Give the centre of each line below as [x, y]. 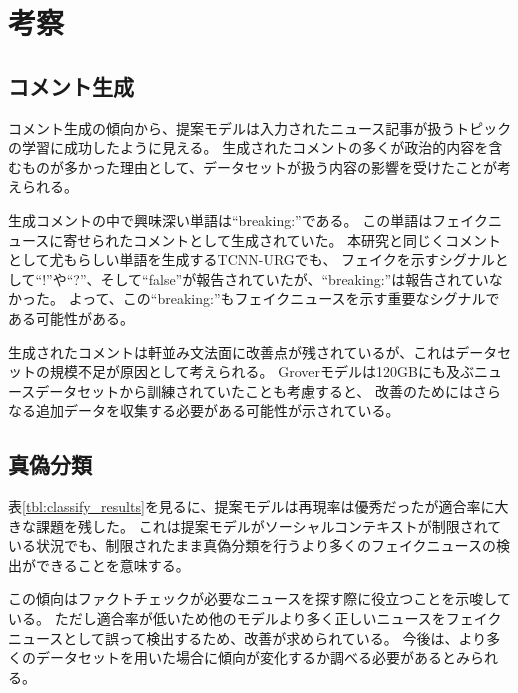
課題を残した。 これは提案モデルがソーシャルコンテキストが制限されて [268, 525]
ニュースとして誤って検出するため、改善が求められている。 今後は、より [247, 637]
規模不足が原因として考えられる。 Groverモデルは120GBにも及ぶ [261, 371]
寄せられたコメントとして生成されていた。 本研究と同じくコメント [282, 239]
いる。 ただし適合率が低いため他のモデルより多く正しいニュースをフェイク [255, 618]
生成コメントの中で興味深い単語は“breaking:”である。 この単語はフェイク [248, 219]
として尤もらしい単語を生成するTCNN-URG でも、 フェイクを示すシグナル [251, 259]
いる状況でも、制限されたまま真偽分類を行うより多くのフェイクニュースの [252, 545]
